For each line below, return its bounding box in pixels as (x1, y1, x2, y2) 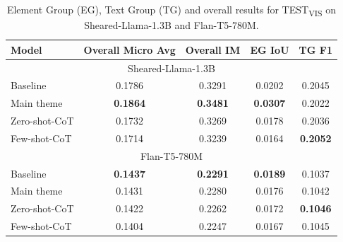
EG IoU (250, 42, 289, 57)
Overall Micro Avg (83, 42, 176, 57)
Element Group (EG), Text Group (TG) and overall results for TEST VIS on (6, 2, 337, 18)
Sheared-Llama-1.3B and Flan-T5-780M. (84, 18, 259, 33)
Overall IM (185, 42, 241, 57)
